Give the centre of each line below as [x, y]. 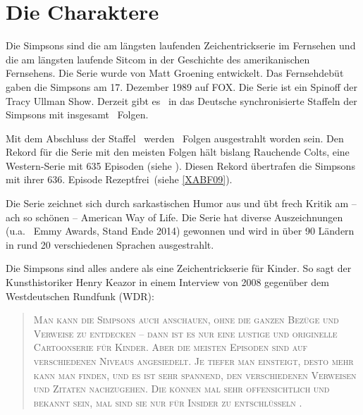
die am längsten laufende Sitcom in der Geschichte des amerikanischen [158, 59]
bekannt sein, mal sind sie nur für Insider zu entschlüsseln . [168, 402]
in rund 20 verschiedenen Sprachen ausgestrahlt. [110, 244]
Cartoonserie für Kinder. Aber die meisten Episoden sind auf [171, 347]
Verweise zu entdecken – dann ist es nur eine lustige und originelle [185, 333]
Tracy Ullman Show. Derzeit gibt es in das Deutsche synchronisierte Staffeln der [181, 100]
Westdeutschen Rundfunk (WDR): [80, 296]
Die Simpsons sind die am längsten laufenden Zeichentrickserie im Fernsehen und [181, 45]
